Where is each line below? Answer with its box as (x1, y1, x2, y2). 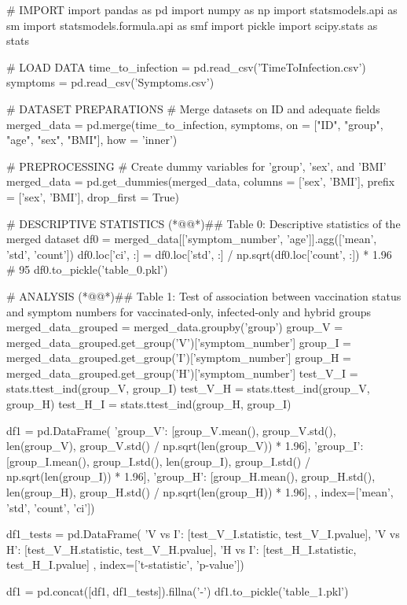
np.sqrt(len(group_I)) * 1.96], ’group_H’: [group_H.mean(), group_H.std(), (6, 468, 376, 485)
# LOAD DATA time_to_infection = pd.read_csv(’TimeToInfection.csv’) (6, 58, 366, 75)
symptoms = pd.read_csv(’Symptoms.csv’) (6, 74, 214, 90)
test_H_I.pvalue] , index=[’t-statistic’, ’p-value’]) (6, 556, 244, 573)
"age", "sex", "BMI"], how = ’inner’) (6, 131, 178, 148)
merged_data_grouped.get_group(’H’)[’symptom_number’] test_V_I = (6, 364, 358, 381)
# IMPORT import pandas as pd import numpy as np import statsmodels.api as (6, 2, 398, 17)
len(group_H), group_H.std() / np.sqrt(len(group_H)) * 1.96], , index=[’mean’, (6, 484, 394, 500)
